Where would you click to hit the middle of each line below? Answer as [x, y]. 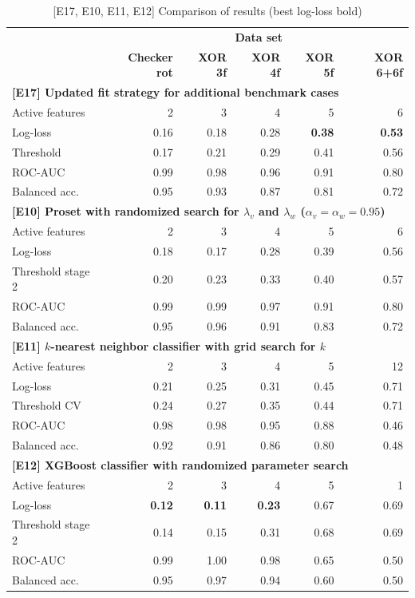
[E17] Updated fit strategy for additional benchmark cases [176, 92]
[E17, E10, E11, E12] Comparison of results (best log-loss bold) [207, 10]
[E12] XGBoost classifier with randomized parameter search [180, 464]
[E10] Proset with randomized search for [126, 211]
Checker [150, 56]
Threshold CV [47, 405]
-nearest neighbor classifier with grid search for [183, 345]
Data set [259, 36]
